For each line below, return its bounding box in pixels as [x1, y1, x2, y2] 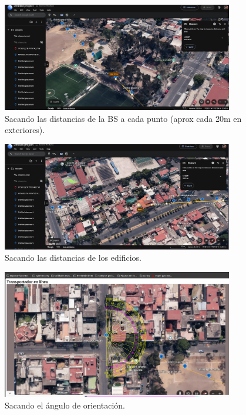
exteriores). [5, 124, 45, 136]
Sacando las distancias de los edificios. [5, 251, 141, 264]
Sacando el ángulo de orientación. [5, 399, 126, 411]
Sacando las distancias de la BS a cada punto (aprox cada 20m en [5, 112, 242, 124]
